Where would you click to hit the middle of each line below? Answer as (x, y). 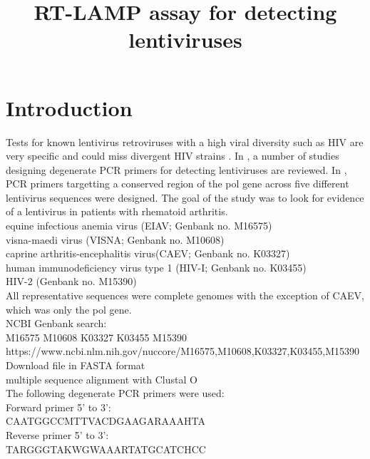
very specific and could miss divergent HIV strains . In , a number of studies (173, 156)
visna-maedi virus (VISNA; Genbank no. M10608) (115, 239)
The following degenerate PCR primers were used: (115, 393)
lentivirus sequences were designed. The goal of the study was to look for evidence (185, 197)
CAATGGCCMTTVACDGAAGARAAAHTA (106, 421)
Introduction (69, 107)
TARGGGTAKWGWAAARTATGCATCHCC (106, 449)
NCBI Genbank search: (56, 323)
